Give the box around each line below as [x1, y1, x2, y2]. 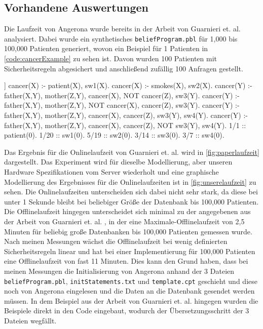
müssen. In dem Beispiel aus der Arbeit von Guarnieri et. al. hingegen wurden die [4, 295, 258, 306]
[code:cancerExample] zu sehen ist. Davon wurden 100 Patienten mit [4, 53, 217, 64]
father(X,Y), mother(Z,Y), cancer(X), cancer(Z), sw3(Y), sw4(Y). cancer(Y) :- [4, 110, 248, 120]
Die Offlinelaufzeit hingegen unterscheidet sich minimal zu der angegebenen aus [4, 206, 251, 217]
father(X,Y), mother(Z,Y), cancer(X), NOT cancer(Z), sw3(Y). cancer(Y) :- [4, 90, 240, 100]
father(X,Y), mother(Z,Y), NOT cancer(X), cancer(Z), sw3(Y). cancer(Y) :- [4, 100, 240, 110]
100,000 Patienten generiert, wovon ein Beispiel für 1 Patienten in [4, 43, 208, 54]
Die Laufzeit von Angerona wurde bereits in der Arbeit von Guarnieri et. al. [4, 23, 241, 34]
